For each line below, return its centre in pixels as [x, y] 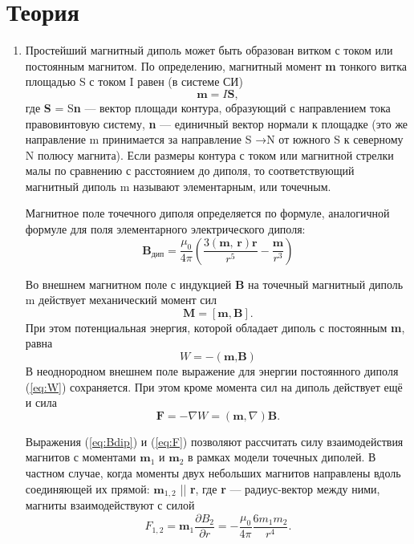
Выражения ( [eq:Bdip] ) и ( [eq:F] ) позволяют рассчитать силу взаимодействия [214, 441]
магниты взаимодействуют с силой [110, 505]
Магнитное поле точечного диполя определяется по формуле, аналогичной [207, 213]
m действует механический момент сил [121, 300]
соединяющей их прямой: [87, 488]
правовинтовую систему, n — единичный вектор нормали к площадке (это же [217, 123]
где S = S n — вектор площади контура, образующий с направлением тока [208, 107]
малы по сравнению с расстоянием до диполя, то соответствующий [190, 171]
